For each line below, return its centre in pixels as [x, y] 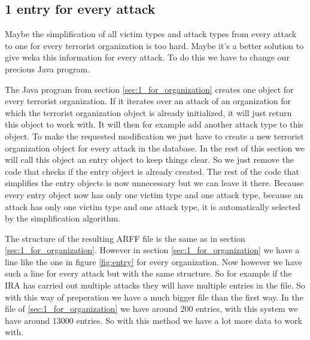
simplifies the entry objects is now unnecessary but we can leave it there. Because [154, 183]
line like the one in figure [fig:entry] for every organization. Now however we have [154, 261]
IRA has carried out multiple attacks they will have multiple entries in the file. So [155, 285]
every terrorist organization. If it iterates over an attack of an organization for [148, 101]
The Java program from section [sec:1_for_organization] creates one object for [149, 89]
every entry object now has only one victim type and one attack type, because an [154, 194]
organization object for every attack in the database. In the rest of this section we [155, 148]
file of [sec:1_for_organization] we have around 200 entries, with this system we [151, 309]
